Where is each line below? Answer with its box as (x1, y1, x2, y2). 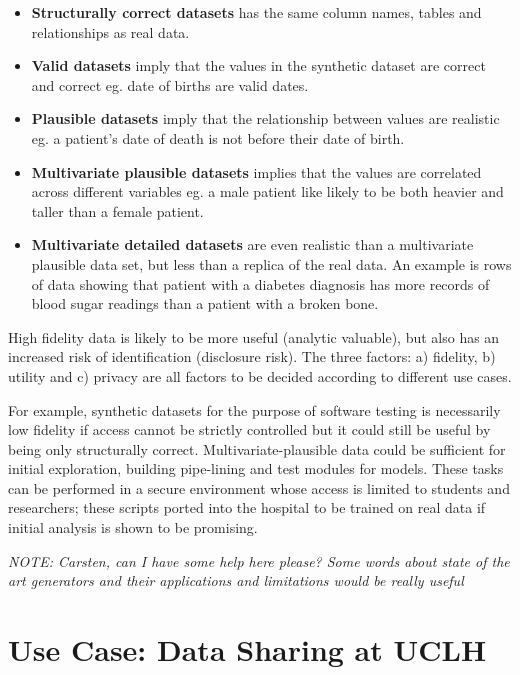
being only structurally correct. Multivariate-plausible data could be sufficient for (8, 438, 506, 459)
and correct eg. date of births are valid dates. (31, 74, 309, 95)
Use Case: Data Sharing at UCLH (8, 629, 487, 670)
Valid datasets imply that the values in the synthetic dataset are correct (31, 55, 486, 76)
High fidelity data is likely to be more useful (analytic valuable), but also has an (8, 326, 500, 347)
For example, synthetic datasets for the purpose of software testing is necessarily (8, 399, 501, 420)
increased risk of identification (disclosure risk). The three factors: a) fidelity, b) (8, 346, 496, 367)
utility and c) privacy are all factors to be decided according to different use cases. (8, 365, 512, 386)
